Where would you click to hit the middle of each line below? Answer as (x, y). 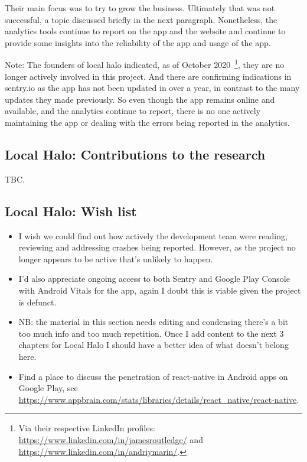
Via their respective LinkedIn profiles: (87, 428)
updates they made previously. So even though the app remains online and (140, 99)
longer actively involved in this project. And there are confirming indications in (148, 76)
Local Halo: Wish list (71, 211)
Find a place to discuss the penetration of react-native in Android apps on (153, 376)
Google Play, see (48, 388)
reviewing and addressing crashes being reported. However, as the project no (157, 247)
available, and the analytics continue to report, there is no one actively (133, 111)
